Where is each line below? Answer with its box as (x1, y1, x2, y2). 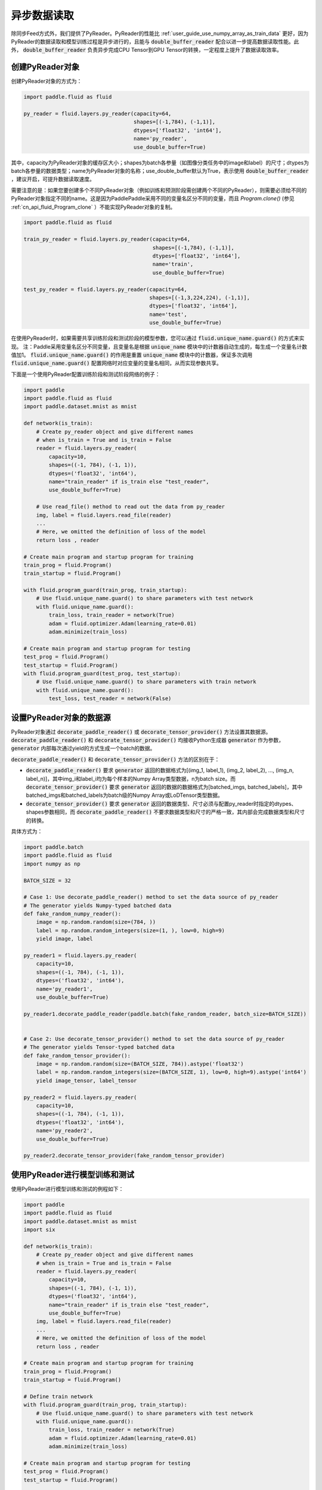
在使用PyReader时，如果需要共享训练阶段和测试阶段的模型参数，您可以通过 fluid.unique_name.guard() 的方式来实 (11, 334, 305, 342)
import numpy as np (23, 860, 80, 867)
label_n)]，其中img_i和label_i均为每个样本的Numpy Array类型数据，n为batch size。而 (26, 775, 236, 782)
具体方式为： (11, 827, 43, 834)
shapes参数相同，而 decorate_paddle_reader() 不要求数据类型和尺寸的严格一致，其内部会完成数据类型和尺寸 (26, 808, 305, 816)
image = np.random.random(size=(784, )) (36, 918, 156, 926)
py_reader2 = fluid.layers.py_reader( (23, 1094, 137, 1101)
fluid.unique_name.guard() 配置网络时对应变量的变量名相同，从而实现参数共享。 (11, 359, 222, 367)
